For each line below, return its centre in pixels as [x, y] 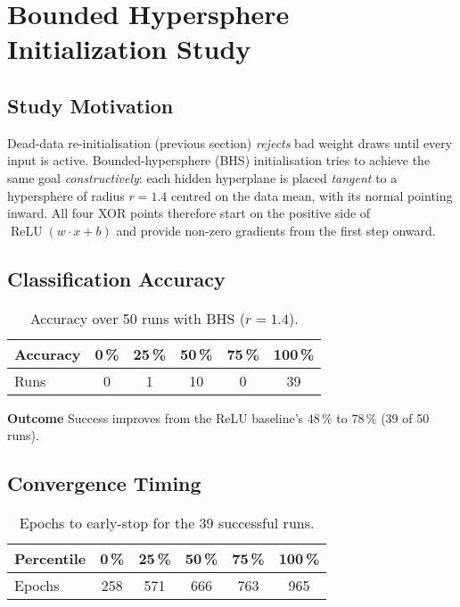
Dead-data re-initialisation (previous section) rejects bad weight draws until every [230, 142]
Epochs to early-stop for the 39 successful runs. [167, 522]
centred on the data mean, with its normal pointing [312, 195]
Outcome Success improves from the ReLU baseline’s [156, 417]
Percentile [50, 558]
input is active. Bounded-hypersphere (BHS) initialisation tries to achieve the [219, 160]
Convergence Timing [104, 483]
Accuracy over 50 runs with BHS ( [138, 318]
